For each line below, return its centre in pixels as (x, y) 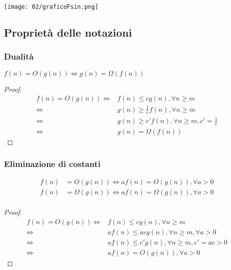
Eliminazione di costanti (52, 163)
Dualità (19, 56)
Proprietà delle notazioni (68, 32)
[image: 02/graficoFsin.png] (51, 7)
